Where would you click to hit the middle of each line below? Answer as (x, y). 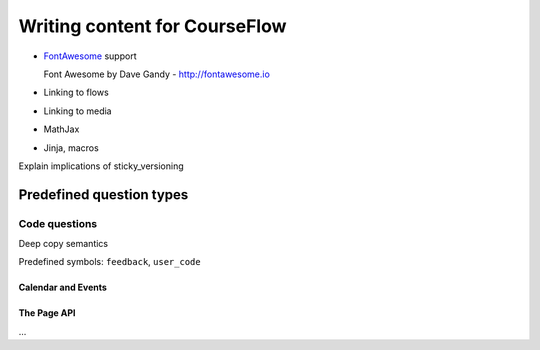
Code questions (58, 223)
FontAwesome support (90, 56)
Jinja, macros (71, 147)
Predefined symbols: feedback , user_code (109, 262)
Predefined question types (103, 194)
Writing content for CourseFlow (152, 26)
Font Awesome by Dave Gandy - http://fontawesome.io (156, 74)
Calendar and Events (62, 287)
